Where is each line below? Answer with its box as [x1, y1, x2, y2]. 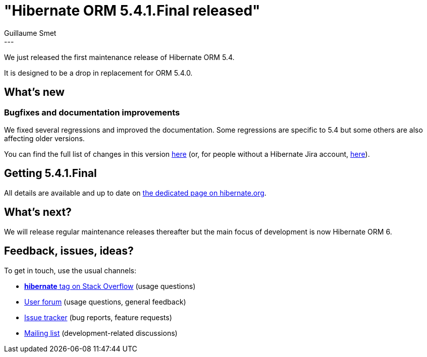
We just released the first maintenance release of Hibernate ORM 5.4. [4, 52, 235, 62]
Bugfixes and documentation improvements [4, 107, 180, 117]
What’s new [4, 86, 65, 99]
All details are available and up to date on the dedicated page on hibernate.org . [4, 188, 266, 197]
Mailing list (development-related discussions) [24, 328, 178, 337]
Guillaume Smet [4, 28, 57, 37]
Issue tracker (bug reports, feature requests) [24, 313, 172, 322]
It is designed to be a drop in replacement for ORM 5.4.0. [4, 68, 193, 77]
